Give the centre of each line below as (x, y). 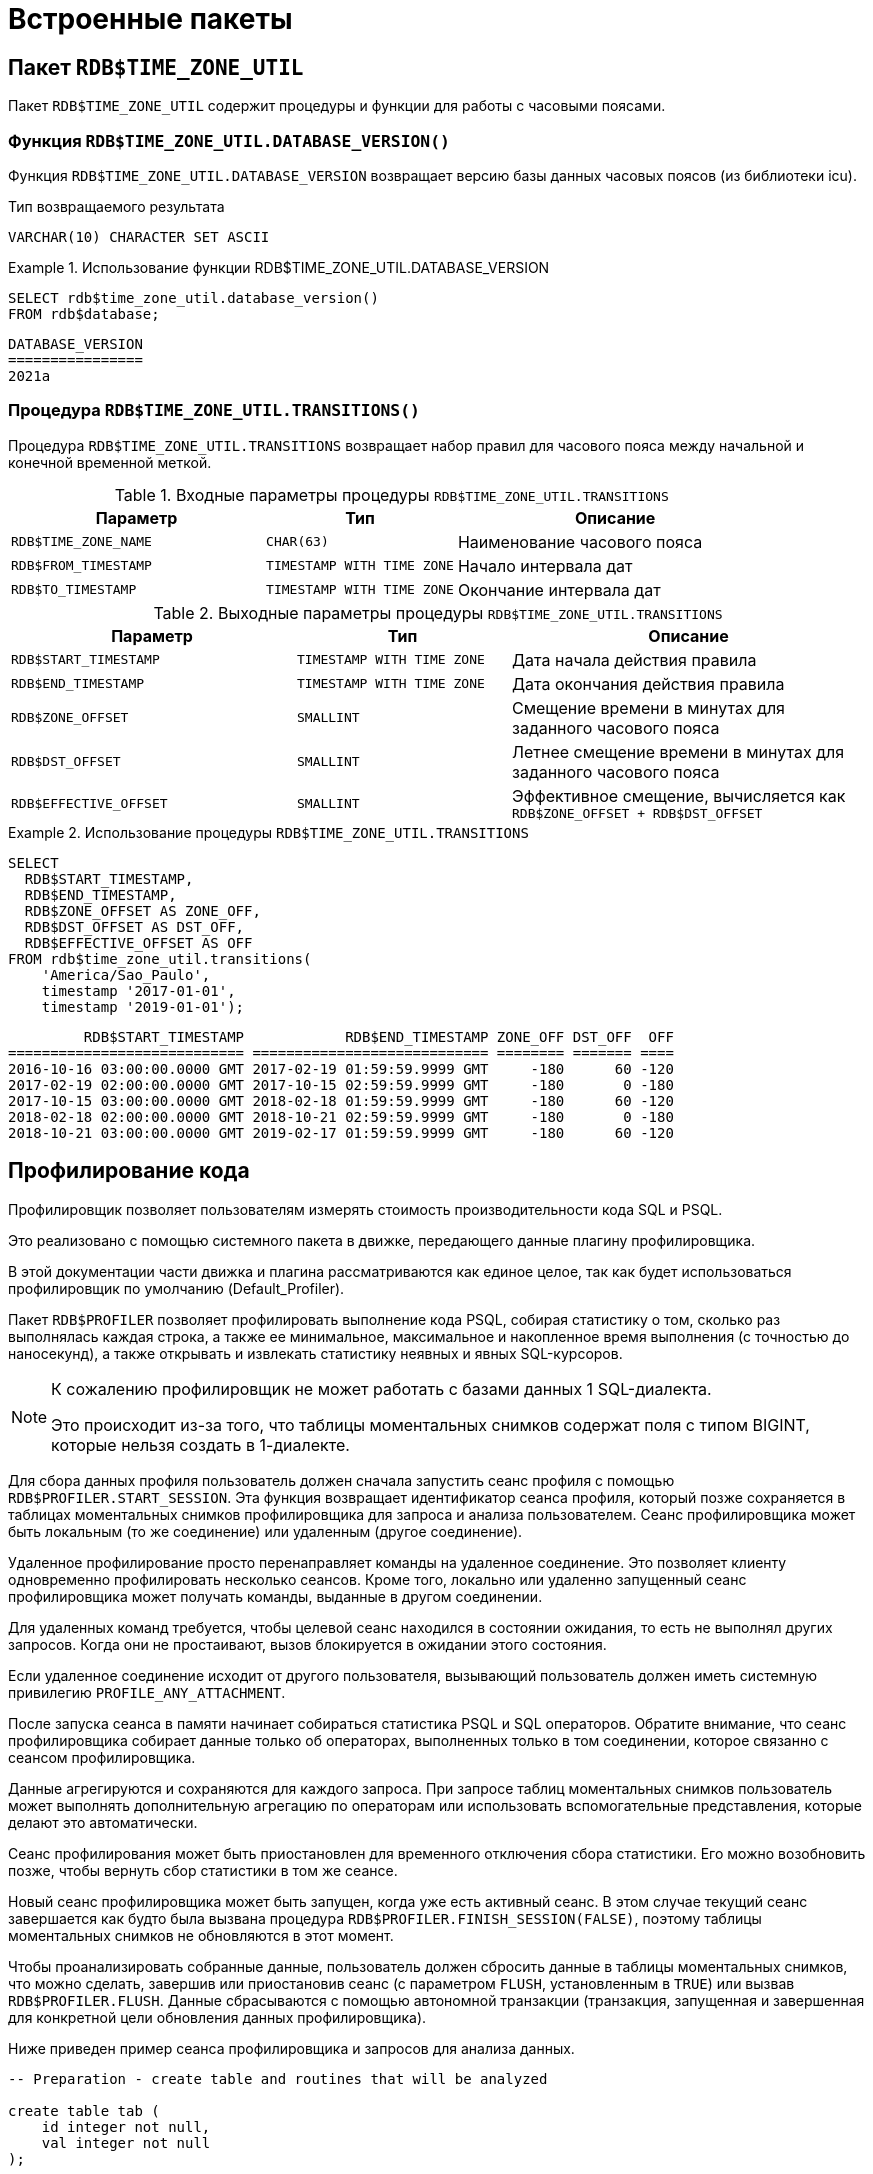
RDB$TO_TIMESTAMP (74, 590)
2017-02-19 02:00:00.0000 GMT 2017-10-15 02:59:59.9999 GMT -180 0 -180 (341, 1084)
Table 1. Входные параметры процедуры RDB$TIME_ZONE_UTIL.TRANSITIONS (391, 494)
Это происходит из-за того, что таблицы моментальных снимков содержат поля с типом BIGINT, (430, 1424)
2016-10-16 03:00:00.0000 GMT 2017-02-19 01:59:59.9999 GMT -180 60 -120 (341, 1068)
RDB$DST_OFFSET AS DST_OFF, (134, 926)
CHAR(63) (297, 542)
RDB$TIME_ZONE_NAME (81, 542)
